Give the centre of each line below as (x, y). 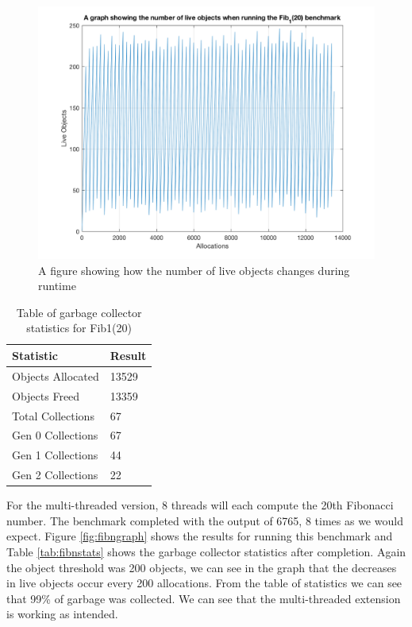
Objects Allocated (56, 375)
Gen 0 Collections (55, 435)
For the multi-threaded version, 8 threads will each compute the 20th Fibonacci (200, 505)
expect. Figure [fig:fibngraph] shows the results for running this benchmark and (200, 536)
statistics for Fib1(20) (79, 328)
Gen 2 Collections (55, 475)
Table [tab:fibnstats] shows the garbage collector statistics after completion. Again (206, 551)
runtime (57, 286)
